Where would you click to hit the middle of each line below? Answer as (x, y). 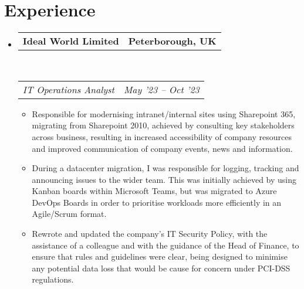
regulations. (53, 279)
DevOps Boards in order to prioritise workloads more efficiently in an (157, 202)
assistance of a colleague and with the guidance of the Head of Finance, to (165, 245)
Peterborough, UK (172, 41)
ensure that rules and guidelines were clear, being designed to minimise (160, 256)
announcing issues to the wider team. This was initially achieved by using (164, 179)
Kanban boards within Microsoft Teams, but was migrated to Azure (154, 191)
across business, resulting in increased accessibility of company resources (162, 136)
